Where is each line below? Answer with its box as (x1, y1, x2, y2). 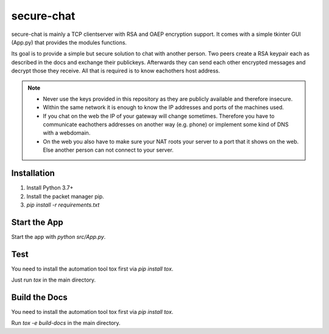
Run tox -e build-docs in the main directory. (11, 319, 121, 327)
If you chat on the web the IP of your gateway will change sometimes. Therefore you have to (43, 112, 275, 119)
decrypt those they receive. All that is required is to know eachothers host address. (11, 67, 221, 74)
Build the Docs (11, 292, 68, 302)
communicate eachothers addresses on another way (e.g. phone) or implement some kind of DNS (43, 121, 289, 128)
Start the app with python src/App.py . (11, 233, 106, 240)
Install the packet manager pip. (26, 193, 105, 200)
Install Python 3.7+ (26, 184, 74, 191)
